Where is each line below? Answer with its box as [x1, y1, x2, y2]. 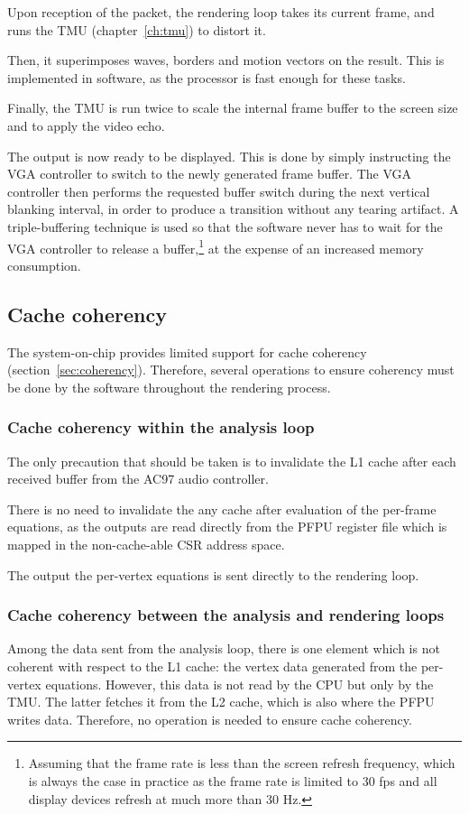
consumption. [7, 255, 81, 274]
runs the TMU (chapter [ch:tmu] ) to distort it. [7, 20, 266, 39]
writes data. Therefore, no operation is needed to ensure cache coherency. [7, 709, 412, 728]
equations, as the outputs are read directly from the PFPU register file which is [7, 517, 447, 536]
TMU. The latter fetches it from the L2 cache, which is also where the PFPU [7, 692, 435, 711]
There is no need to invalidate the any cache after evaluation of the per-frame [7, 499, 437, 518]
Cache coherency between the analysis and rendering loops [7, 604, 445, 626]
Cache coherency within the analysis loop [7, 416, 315, 439]
